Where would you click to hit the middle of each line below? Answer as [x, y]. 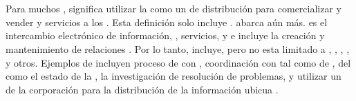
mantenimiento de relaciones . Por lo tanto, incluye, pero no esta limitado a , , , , [178, 48]
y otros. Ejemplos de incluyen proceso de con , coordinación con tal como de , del [178, 62]
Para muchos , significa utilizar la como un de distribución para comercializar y [174, 9]
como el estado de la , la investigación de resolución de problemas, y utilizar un [174, 76]
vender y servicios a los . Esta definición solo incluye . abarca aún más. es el [167, 22]
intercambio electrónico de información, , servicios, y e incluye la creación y [165, 35]
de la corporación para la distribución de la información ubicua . [142, 89]
